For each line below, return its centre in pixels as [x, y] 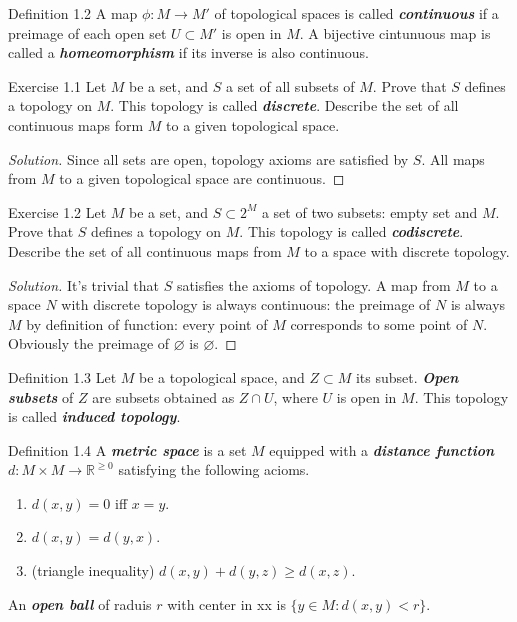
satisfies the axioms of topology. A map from [313, 284]
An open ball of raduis [80, 603]
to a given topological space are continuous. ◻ [202, 178]
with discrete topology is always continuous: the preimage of [246, 304]
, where [295, 396]
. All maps [453, 158]
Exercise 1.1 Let [57, 85]
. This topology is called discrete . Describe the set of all [284, 105]
